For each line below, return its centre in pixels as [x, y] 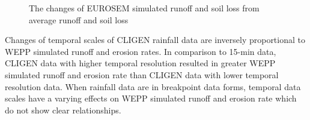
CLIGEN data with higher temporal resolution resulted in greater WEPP [140, 63]
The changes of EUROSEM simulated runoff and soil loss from [144, 8]
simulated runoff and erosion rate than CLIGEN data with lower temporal [142, 74]
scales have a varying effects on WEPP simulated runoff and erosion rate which [151, 98]
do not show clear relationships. [63, 110]
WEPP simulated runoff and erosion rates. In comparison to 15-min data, [141, 51]
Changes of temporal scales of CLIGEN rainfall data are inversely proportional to [155, 40]
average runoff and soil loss [79, 19]
